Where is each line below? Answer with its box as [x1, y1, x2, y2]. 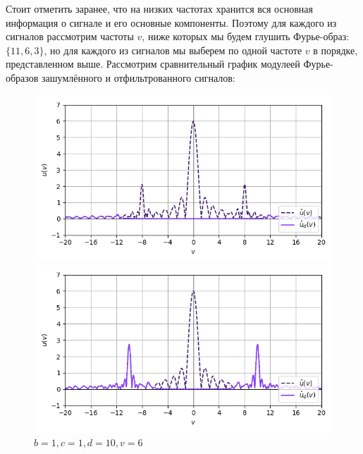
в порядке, [313, 42, 358, 57]
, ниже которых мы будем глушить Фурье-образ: [142, 29, 350, 44]
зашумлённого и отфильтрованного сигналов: [42, 70, 235, 85]
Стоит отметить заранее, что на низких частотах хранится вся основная [6, 1, 313, 16]
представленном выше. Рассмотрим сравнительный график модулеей [6, 56, 300, 71]
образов [6, 70, 39, 85]
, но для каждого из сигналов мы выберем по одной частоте [44, 42, 302, 57]
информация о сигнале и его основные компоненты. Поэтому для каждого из [6, 15, 337, 30]
